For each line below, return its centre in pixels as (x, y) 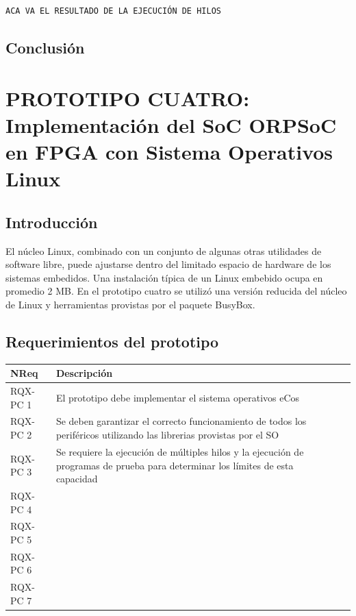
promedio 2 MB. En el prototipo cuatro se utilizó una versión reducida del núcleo (176, 291)
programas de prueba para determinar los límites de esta (175, 465)
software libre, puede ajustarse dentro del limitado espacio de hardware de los (168, 264)
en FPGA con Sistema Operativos (169, 151)
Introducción (52, 222)
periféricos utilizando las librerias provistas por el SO (167, 435)
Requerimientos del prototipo (112, 341)
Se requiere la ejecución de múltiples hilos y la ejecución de (180, 451)
